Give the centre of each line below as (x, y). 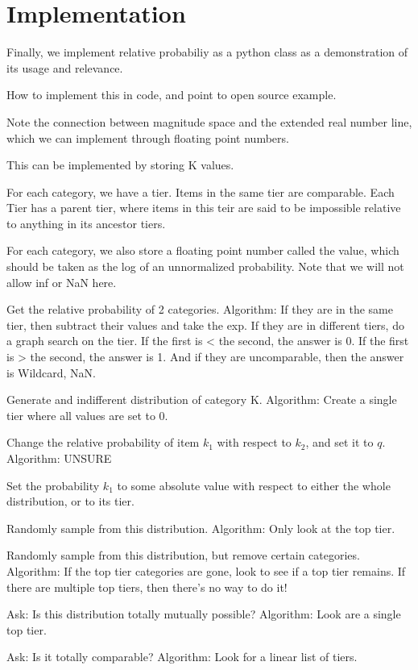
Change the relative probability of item (103, 442)
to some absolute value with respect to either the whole (254, 485)
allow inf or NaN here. (62, 282)
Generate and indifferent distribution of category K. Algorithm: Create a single (202, 400)
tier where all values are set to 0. (87, 415)
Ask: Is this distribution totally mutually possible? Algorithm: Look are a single (204, 614)
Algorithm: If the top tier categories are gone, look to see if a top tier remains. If (206, 570)
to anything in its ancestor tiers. (86, 223)
